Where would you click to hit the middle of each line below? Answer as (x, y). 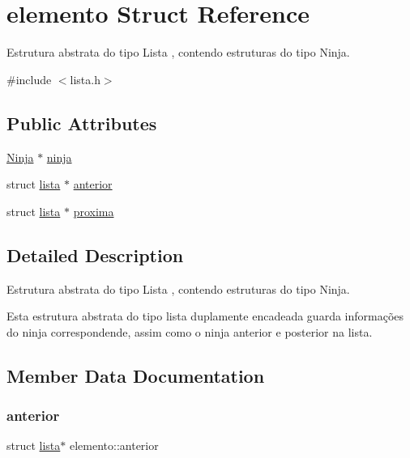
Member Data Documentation (136, 375)
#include (29, 79)
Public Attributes (82, 123)
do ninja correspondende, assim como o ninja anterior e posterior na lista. (190, 331)
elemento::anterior (114, 445)
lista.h (85, 79)
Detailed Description (95, 254)
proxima (94, 211)
